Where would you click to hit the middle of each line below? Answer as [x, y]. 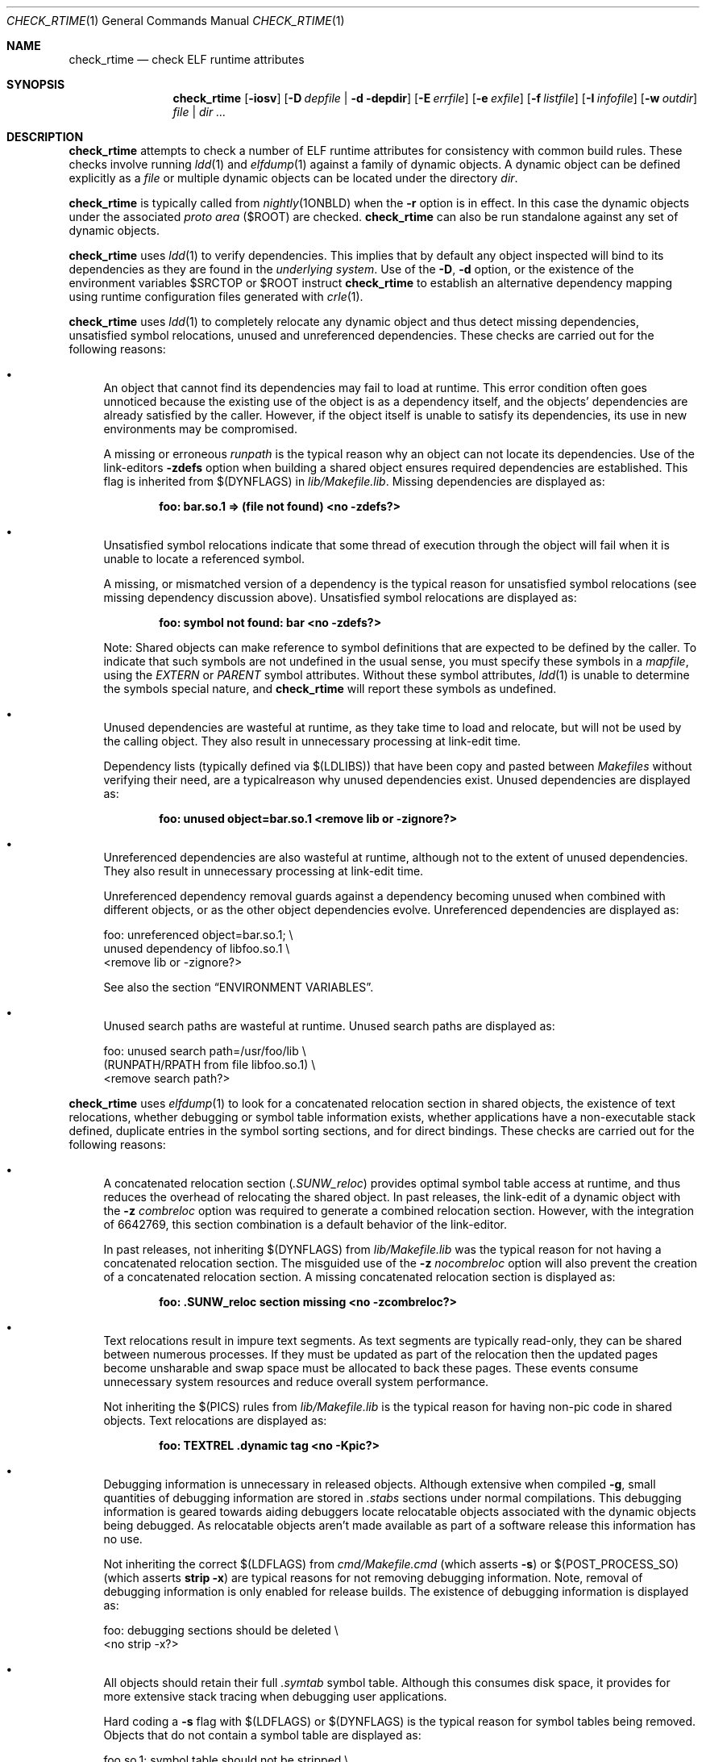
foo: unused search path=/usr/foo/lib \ [205, 1051]
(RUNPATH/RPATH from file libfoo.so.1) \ [210, 1065]
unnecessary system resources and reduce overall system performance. [296, 1382]
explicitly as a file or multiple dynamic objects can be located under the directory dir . [293, 178]
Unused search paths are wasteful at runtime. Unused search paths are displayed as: [329, 1026]
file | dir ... [199, 112]
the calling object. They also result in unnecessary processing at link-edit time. [312, 741]
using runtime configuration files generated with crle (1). [216, 296]
